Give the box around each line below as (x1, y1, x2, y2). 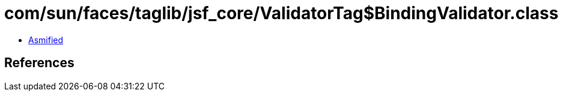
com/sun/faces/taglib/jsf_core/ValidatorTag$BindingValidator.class (4, 3, 559, 23)
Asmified (28, 34, 64, 45)
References (4, 55, 75, 71)
